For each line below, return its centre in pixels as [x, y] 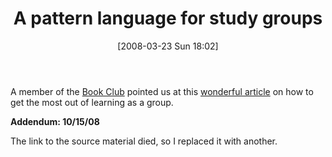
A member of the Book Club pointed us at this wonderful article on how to [162, 91]
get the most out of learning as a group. [92, 102]
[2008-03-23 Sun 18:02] [168, 46]
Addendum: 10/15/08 [55, 121]
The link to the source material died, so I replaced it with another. [144, 141]
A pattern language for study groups [168, 18]
